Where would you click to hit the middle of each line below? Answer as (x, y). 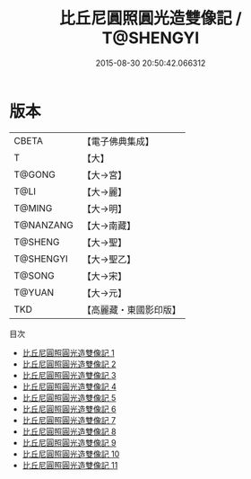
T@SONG (35, 275)
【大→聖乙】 (109, 259)
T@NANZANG (44, 225)
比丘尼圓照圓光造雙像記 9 (69, 442)
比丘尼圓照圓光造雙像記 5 (69, 397)
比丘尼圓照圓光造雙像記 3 (69, 375)
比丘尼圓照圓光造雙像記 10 (71, 454)
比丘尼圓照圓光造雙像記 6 (69, 409)
